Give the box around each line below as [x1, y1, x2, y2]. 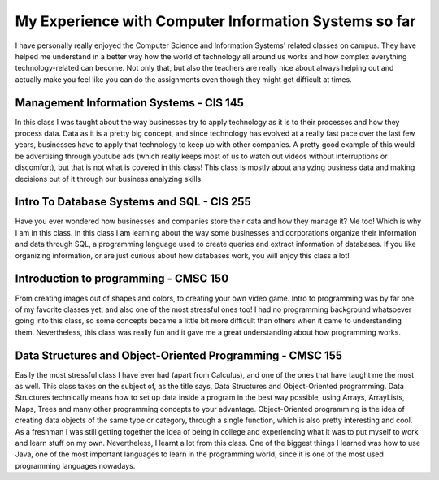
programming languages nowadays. [15, 461, 136, 470]
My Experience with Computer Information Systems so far [15, 12, 416, 30]
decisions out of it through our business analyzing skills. [15, 174, 203, 184]
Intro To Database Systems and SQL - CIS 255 [15, 195, 251, 209]
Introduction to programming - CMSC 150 [15, 272, 229, 286]
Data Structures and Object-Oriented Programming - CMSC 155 [15, 348, 343, 362]
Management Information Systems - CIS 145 [15, 96, 244, 110]
